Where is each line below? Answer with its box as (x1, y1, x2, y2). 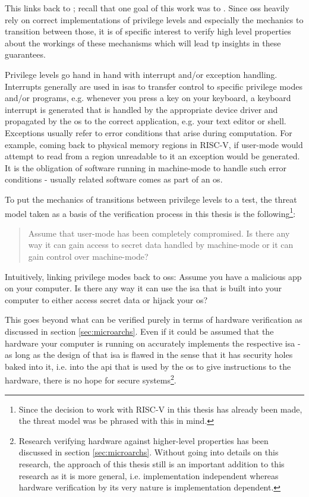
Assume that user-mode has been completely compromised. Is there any (28, 227, 290, 239)
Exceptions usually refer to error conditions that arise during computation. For (5, 126, 292, 139)
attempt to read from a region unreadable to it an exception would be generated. (5, 150, 300, 162)
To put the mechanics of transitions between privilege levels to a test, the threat (5, 193, 297, 205)
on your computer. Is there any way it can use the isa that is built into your (5, 282, 282, 294)
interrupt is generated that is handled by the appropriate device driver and (5, 103, 278, 115)
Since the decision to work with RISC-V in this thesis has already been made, (18, 402, 302, 415)
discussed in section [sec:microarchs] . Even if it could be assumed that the (5, 325, 274, 337)
